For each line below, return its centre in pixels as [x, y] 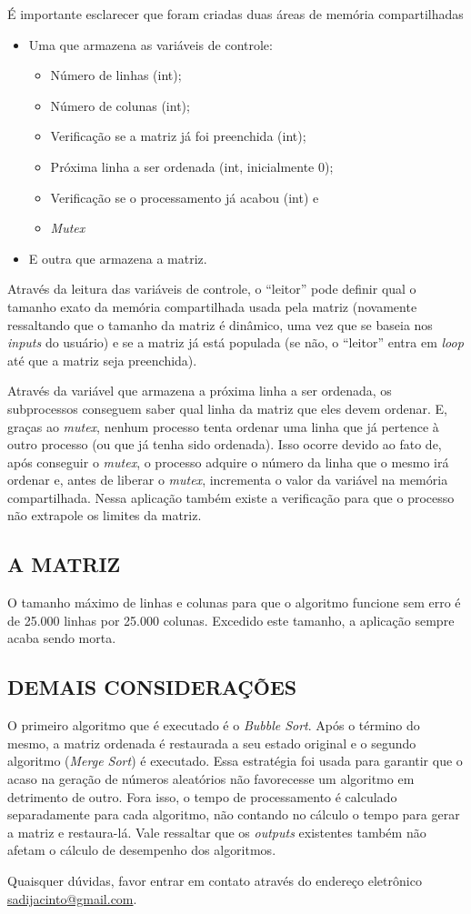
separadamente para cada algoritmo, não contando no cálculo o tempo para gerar [234, 814]
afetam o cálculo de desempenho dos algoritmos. [142, 850]
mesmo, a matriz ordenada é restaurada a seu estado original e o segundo [212, 743]
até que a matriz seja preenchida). [102, 360]
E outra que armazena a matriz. [118, 258]
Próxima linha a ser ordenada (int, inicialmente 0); [192, 166]
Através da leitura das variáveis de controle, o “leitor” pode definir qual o [212, 289]
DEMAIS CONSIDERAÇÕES [152, 687]
